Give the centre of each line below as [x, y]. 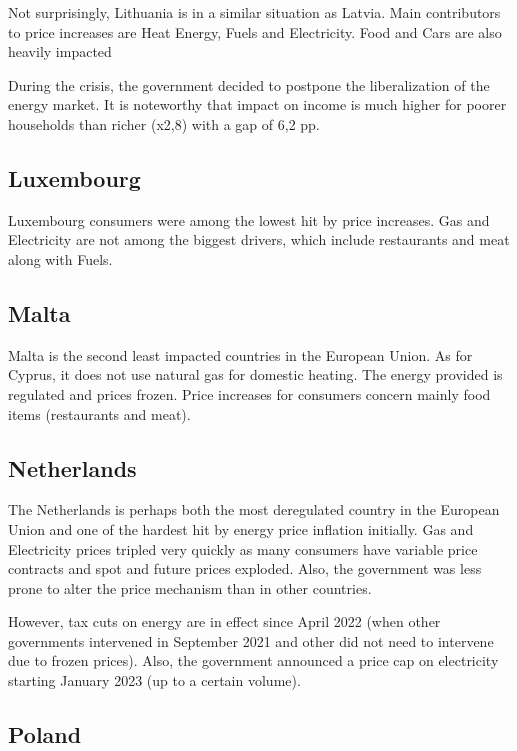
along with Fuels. [60, 258]
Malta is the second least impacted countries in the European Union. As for [240, 354]
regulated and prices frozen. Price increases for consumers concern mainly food [249, 393]
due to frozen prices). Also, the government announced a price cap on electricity [253, 660]
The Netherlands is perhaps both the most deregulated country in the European [254, 509]
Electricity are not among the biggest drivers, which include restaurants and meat [259, 239]
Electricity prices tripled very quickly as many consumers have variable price [243, 548]
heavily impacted [60, 51]
